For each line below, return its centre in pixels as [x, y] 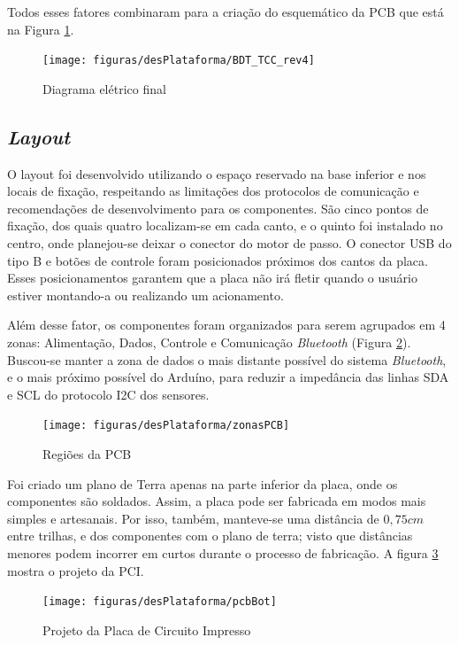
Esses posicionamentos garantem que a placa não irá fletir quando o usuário [212, 278]
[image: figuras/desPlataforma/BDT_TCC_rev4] [179, 61]
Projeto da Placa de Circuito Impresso [147, 629]
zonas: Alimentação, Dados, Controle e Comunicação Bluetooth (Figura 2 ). [209, 342]
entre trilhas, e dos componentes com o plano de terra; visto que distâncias [210, 536]
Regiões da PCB [87, 454]
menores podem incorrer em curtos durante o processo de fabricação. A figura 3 [223, 552]
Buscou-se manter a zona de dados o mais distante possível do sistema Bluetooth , [227, 359]
